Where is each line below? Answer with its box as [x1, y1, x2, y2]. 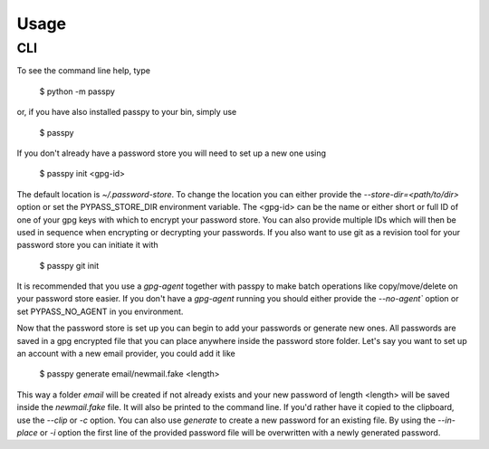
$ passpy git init [39, 260, 100, 271]
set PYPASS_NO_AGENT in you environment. [16, 306, 184, 317]
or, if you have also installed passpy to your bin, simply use [16, 107, 237, 118]
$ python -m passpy [39, 86, 115, 97]
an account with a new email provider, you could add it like [16, 349, 235, 359]
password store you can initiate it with [16, 240, 158, 251]
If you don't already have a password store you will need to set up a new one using [16, 148, 326, 158]
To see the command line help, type [16, 65, 151, 76]
